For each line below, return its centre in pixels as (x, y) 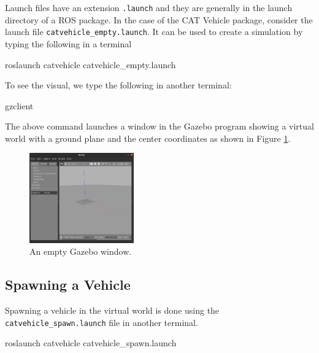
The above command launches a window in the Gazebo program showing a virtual (159, 126)
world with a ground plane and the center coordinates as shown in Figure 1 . (148, 138)
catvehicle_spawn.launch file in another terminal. (102, 322)
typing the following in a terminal (68, 43)
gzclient (19, 105)
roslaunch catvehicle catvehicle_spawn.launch (91, 343)
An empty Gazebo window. (81, 251)
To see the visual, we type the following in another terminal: (118, 85)
